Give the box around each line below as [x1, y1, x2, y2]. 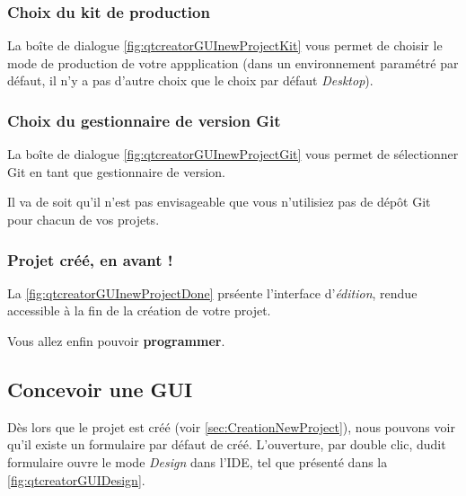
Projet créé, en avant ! [7, 248, 173, 270]
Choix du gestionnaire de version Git [7, 109, 281, 131]
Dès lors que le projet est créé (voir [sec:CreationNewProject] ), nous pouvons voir [7, 417, 455, 436]
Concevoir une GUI [7, 375, 193, 403]
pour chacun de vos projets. [7, 210, 160, 228]
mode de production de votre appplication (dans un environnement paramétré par [7, 53, 459, 72]
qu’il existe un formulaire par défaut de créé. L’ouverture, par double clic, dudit [7, 435, 446, 454]
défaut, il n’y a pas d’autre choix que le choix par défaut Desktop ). [7, 71, 374, 90]
